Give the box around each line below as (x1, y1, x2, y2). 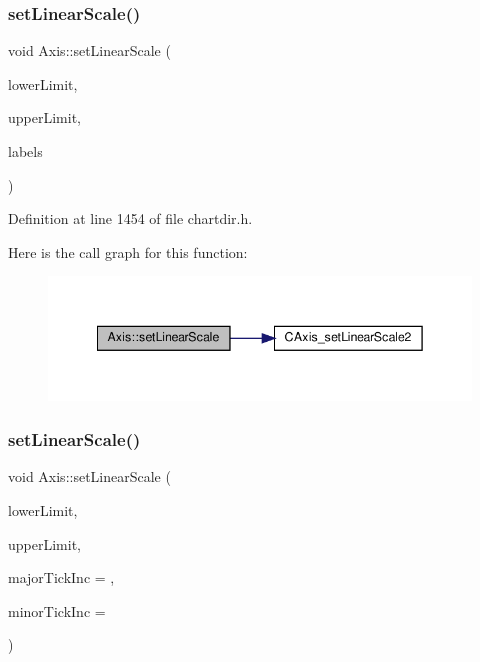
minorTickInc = (8, 600, 106, 621)
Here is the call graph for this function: (8, 241, 248, 262)
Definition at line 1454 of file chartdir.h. (8, 208, 253, 229)
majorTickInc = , (8, 567, 115, 588)
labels (8, 141, 43, 161)
